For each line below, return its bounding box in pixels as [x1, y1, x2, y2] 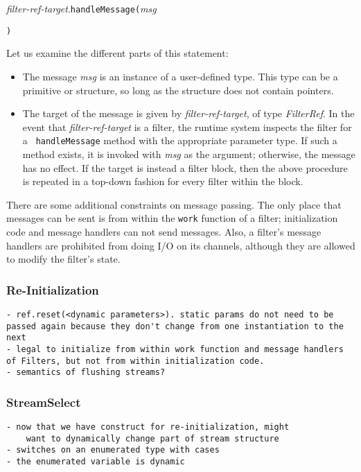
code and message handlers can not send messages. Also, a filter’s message [6, 224, 322, 238]
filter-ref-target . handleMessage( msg [6, 1, 157, 15]
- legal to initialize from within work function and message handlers [6, 344, 344, 354]
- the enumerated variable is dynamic [6, 457, 185, 467]
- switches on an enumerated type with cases [6, 445, 220, 455]
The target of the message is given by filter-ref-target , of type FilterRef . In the [22, 106, 355, 121]
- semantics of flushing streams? [6, 367, 166, 378]
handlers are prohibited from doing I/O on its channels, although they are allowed [6, 238, 355, 252]
